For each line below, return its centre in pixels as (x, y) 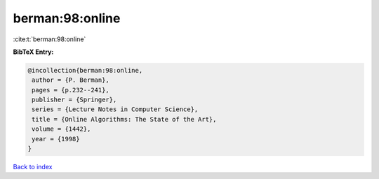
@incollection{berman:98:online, (85, 70)
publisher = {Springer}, (74, 100)
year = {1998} (56, 139)
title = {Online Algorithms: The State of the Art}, (124, 119)
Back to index (33, 167)
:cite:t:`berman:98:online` (49, 39)
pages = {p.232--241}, (71, 90)
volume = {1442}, (61, 129)
